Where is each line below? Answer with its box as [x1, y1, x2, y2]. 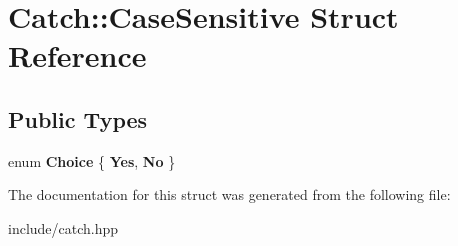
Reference [8, 35, 147, 76]
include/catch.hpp [8, 217, 119, 238]
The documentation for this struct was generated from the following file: [8, 184, 451, 205]
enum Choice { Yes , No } [8, 150, 176, 171]
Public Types [8, 103, 148, 134]
